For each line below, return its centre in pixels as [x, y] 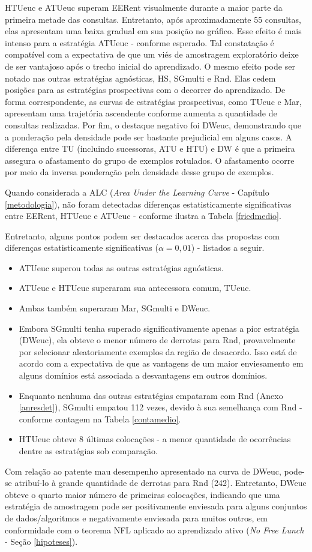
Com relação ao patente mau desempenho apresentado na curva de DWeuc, [143, 471]
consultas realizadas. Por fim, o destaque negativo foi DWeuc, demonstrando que [153, 124]
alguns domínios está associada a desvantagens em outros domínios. [143, 375]
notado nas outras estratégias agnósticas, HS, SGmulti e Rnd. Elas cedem [140, 78]
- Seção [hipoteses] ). [41, 541]
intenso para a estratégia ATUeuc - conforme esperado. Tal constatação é [139, 42]
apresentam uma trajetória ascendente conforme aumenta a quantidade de [141, 113]
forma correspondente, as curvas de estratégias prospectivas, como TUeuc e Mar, [153, 101]
